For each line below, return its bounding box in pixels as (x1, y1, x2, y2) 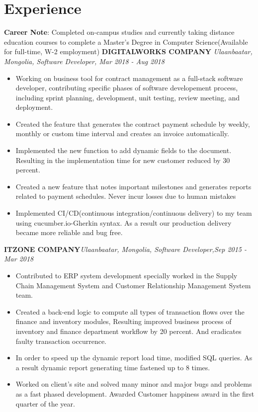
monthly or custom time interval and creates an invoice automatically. (15, 128, 229, 139)
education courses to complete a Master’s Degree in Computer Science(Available (4, 36, 248, 47)
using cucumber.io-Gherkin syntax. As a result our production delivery (15, 217, 232, 228)
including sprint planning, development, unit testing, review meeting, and (15, 92, 240, 102)
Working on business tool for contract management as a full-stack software (15, 73, 243, 83)
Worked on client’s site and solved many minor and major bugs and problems (15, 379, 252, 389)
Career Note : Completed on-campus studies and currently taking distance (4, 27, 235, 37)
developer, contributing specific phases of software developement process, (15, 82, 238, 93)
